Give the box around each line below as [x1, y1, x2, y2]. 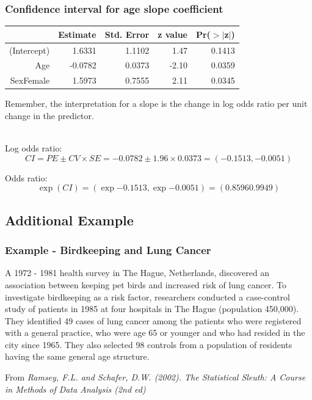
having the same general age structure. [5, 350, 150, 363]
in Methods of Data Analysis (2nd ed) [5, 382, 146, 395]
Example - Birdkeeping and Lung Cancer [5, 242, 211, 258]
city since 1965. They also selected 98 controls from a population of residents [5, 338, 292, 351]
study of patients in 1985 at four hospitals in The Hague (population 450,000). [5, 302, 299, 315]
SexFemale [10, 74, 50, 87]
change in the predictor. [5, 109, 94, 122]
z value [158, 27, 187, 40]
